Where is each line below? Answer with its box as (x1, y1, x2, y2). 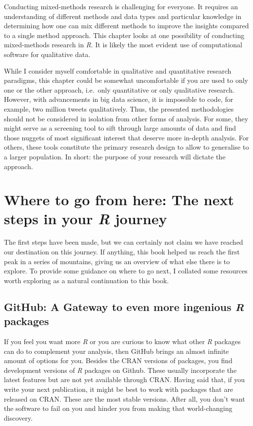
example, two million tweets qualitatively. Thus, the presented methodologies (4, 103, 234, 114)
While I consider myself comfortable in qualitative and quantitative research (4, 65, 232, 76)
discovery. (4, 412, 33, 423)
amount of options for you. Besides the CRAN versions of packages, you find (4, 355, 233, 366)
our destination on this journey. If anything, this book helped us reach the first (4, 247, 240, 256)
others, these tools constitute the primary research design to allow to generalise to (4, 142, 249, 152)
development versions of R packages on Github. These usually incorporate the (4, 365, 237, 375)
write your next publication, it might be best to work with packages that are (4, 384, 234, 394)
